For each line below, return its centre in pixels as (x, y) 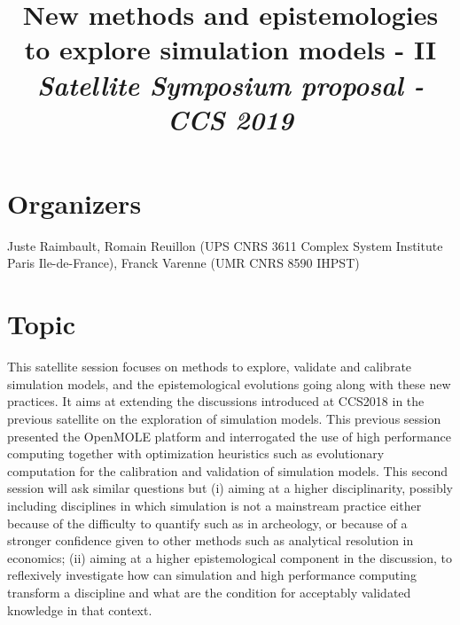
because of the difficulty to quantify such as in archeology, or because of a (207, 523)
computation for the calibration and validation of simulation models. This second (228, 470)
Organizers (74, 203)
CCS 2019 (230, 119)
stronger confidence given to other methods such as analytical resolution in (211, 540)
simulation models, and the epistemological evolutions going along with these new (229, 383)
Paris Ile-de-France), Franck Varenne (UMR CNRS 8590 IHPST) (183, 263)
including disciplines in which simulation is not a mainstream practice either (214, 505)
